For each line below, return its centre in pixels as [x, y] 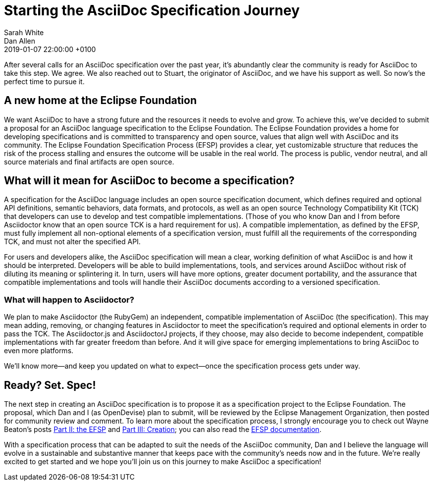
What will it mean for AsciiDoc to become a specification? [149, 181]
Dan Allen [20, 41]
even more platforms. [39, 351]
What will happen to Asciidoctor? [69, 299]
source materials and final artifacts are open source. [89, 162]
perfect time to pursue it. [44, 81]
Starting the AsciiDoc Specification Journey [152, 10]
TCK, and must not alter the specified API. [72, 242]
